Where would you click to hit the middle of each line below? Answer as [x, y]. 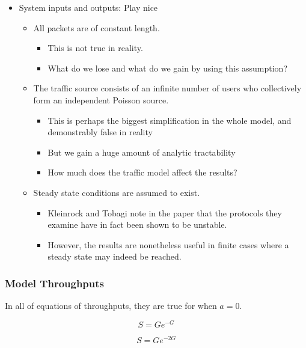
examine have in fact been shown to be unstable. [137, 224]
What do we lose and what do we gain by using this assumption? [167, 68]
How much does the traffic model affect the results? [142, 172]
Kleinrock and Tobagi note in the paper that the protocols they [165, 212]
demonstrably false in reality [100, 132]
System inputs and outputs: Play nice [88, 7]
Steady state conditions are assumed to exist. [117, 192]
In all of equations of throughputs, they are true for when [111, 306]
